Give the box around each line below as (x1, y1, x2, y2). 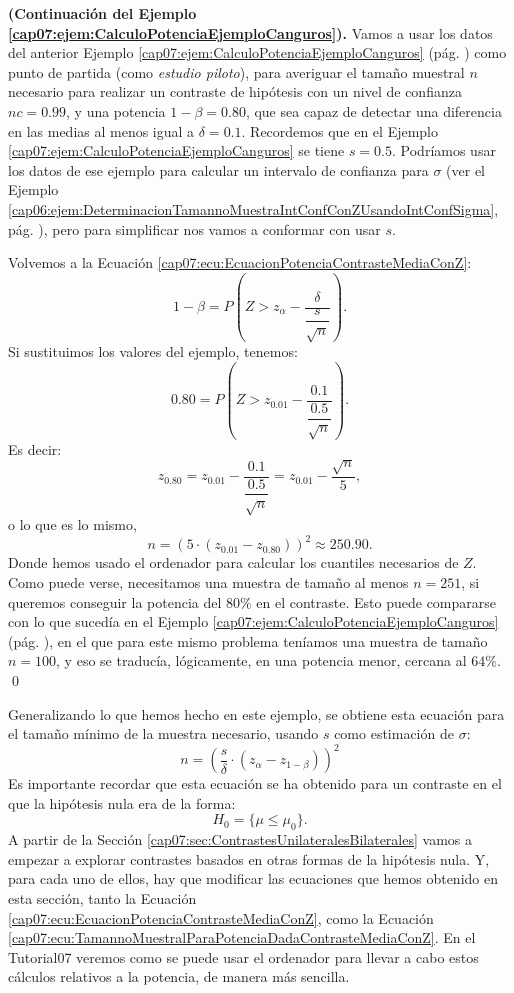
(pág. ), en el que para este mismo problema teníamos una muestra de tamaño (8, 630, 488, 651)
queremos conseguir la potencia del (8, 591, 222, 612)
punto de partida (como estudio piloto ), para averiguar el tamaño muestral (8, 61, 465, 82)
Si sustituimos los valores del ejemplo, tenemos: (8, 341, 298, 362)
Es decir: (8, 438, 62, 459)
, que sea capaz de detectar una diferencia (245, 100, 502, 121)
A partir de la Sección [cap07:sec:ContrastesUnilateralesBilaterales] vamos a (8, 829, 473, 850)
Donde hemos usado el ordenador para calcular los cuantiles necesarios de (8, 552, 459, 573)
